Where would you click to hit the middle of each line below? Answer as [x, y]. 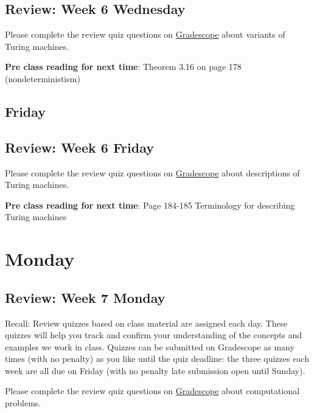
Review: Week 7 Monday [85, 297]
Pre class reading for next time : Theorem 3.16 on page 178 [123, 67]
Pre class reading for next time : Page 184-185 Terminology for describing [150, 205]
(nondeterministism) [43, 78]
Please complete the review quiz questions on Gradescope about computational [152, 391]
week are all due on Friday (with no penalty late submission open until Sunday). [155, 370]
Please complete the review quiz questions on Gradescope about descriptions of [152, 172]
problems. [23, 403]
